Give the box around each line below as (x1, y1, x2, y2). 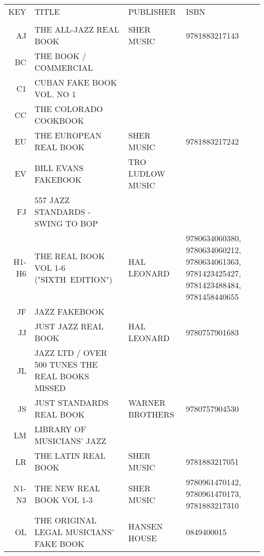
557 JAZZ (34, 194, 70, 206)
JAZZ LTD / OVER (34, 347, 107, 358)
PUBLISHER (128, 6, 176, 17)
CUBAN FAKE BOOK (34, 76, 117, 88)
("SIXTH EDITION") (34, 273, 113, 285)
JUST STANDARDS (34, 397, 109, 408)
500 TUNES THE (34, 358, 98, 370)
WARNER (128, 397, 166, 408)
